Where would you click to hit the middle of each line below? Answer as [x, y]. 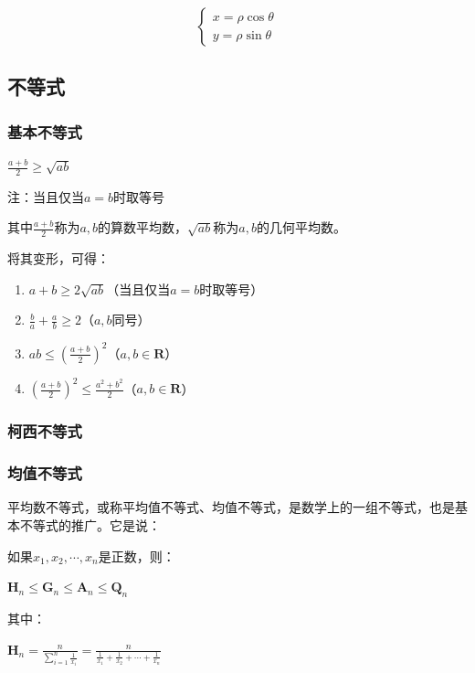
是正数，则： [137, 555]
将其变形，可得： [58, 258]
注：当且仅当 [46, 196]
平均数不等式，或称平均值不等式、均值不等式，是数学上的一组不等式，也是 [231, 507]
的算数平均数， [143, 227]
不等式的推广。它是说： [90, 524]
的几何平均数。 [301, 227]
